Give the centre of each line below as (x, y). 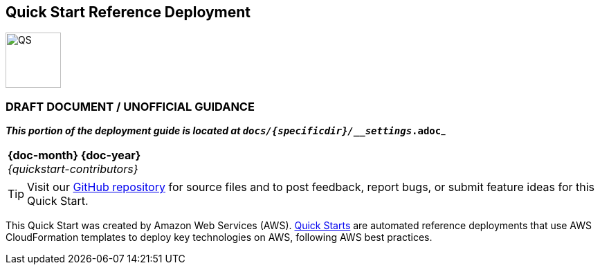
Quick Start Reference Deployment (128, 12)
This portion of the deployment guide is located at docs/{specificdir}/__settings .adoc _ (226, 131)
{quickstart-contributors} (73, 169)
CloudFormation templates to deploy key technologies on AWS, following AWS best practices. (219, 237)
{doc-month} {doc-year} (74, 155)
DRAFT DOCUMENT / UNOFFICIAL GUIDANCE (130, 106)
